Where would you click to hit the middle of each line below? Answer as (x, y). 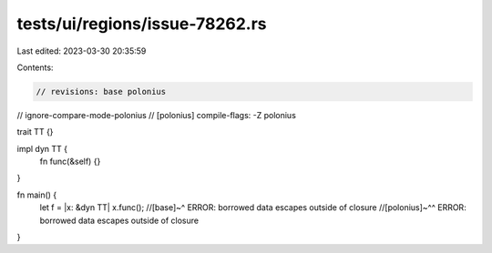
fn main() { (37, 195)
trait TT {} (35, 132)
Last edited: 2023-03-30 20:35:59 (82, 51)
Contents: (35, 67)
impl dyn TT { (42, 148)
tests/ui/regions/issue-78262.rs (142, 24)
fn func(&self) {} (70, 162)
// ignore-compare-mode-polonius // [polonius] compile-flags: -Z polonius (156, 115)
